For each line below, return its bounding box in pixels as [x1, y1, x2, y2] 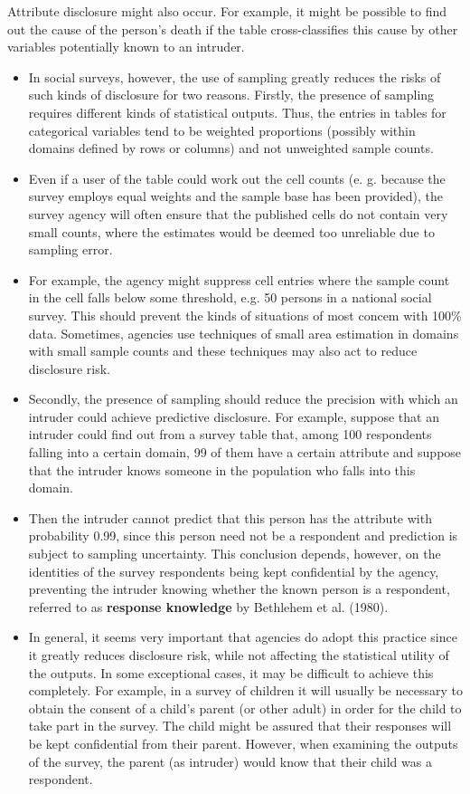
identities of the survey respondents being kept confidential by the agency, [28, 561, 439, 580]
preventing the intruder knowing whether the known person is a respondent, [28, 579, 450, 598]
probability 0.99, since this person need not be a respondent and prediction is [28, 526, 458, 545]
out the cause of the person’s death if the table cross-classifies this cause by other [7, 19, 458, 38]
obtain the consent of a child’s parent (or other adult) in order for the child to [28, 698, 462, 717]
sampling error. [28, 240, 113, 259]
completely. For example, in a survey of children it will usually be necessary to [28, 681, 463, 700]
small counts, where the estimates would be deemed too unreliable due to [28, 222, 435, 241]
